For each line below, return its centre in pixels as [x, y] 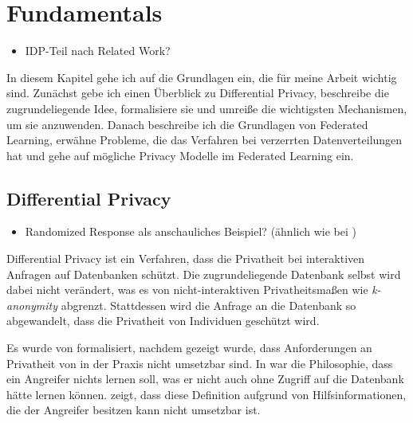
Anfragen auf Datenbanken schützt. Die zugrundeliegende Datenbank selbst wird [204, 274]
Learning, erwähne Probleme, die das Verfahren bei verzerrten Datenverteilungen [205, 140]
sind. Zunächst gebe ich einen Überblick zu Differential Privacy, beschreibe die [198, 93]
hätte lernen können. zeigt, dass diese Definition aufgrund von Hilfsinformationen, [206, 394]
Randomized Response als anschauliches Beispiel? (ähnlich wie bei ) [191, 231]
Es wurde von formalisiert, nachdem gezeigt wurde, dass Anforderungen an [189, 348]
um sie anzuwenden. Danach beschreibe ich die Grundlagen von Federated [187, 124]
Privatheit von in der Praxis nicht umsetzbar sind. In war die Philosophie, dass [200, 363]
